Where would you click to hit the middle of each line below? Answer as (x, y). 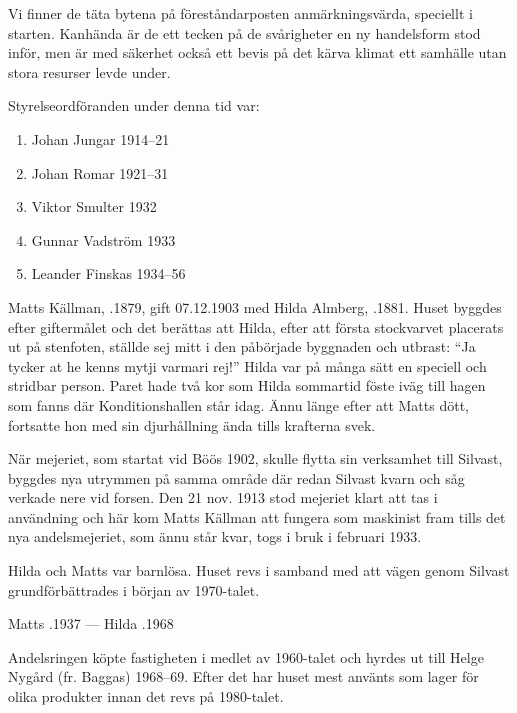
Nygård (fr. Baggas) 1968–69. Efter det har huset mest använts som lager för (243, 676)
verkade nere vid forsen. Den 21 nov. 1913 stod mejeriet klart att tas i (223, 497)
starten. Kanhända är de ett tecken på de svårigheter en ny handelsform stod (244, 32)
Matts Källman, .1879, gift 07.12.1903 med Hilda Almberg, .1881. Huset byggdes (255, 306)
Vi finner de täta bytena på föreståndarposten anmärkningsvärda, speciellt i (240, 13)
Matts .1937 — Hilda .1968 (91, 623)
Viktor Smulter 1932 (94, 206)
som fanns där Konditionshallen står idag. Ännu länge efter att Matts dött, (238, 404)
